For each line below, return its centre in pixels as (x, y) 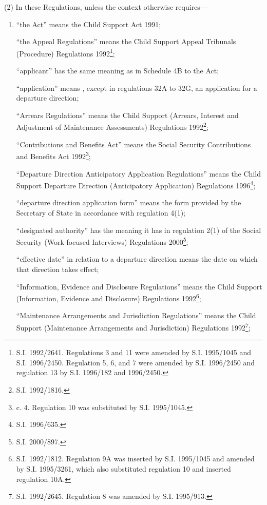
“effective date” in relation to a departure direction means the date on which (137, 259)
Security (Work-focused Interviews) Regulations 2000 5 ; (102, 241)
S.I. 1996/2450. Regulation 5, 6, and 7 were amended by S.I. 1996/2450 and (135, 362)
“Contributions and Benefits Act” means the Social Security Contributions (133, 144)
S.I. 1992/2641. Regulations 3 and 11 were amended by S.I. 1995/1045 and (134, 352)
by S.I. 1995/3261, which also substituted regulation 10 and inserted (123, 469)
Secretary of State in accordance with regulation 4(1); (101, 212)
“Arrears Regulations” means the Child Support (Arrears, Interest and (127, 115)
